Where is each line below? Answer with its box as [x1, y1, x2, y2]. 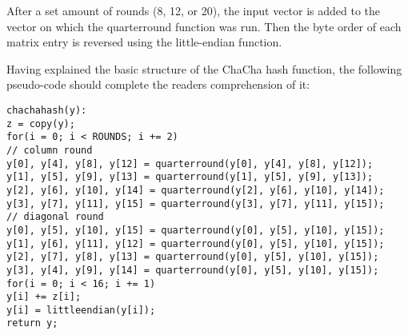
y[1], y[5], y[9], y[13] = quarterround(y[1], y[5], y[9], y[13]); [6, 171, 374, 183]
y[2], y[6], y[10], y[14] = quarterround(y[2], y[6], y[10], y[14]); [6, 184, 385, 196]
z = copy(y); [6, 118, 75, 130]
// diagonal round [6, 211, 104, 223]
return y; [6, 317, 58, 329]
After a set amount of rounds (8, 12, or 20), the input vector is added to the [6, 2, 381, 18]
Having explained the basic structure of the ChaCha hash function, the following [6, 60, 402, 77]
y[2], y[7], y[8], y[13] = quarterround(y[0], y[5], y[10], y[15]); [6, 251, 379, 263]
